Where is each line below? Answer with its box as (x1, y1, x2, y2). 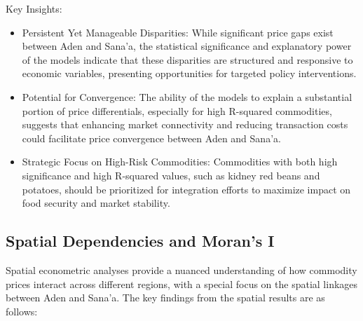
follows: (6, 303, 38, 318)
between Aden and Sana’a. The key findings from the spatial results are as (6, 290, 325, 305)
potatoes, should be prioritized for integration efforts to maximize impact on (22, 182, 351, 196)
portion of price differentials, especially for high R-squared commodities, (22, 103, 332, 118)
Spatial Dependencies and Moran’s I (6, 230, 275, 252)
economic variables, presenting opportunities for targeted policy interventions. (22, 66, 357, 81)
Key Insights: (6, 1, 62, 15)
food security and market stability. (22, 196, 170, 210)
